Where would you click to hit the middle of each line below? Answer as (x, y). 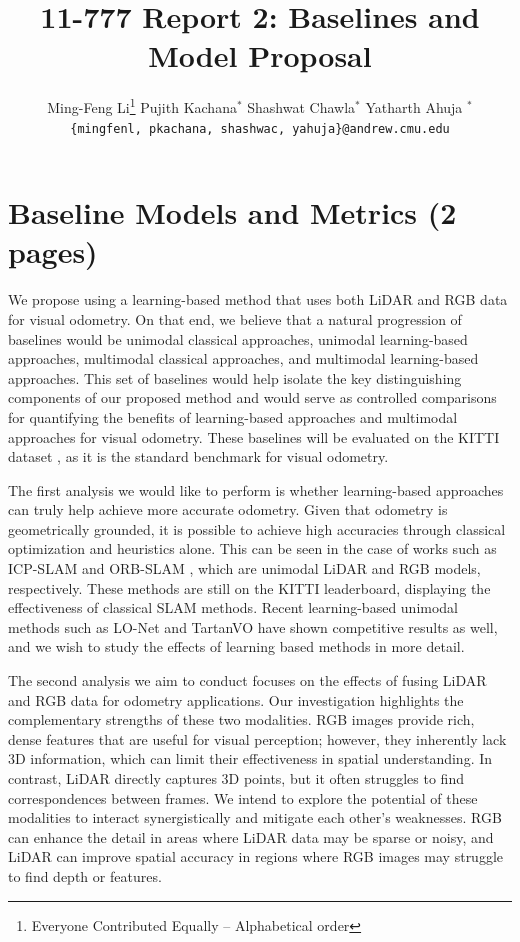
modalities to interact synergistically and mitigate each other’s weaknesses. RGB (255, 817)
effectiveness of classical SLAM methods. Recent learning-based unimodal (233, 607)
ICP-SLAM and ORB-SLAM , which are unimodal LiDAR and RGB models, (244, 568)
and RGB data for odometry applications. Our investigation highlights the (236, 699)
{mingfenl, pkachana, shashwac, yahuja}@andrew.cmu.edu (260, 128)
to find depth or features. (85, 875)
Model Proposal (260, 55)
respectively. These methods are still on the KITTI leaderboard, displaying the (249, 587)
